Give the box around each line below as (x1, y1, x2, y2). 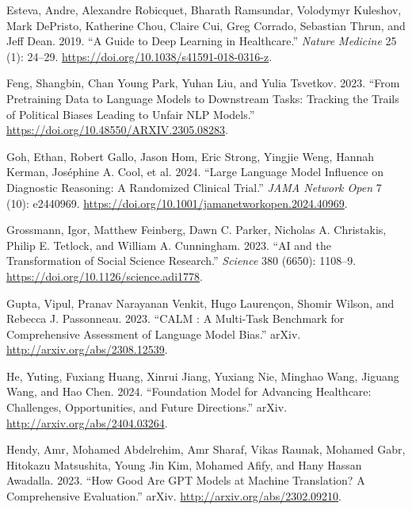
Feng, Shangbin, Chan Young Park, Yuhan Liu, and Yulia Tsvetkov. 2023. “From (6, 75, 400, 91)
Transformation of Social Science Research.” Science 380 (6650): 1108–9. (6, 252, 357, 269)
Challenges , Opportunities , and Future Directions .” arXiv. (6, 399, 288, 416)
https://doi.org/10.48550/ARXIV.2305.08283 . (6, 121, 228, 138)
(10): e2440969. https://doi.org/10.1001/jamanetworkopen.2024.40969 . (6, 194, 348, 211)
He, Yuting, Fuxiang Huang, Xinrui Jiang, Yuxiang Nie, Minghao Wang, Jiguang (6, 367, 399, 384)
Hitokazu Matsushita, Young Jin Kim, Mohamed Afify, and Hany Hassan (6, 456, 362, 473)
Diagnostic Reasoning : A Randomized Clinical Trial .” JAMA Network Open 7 (6, 178, 382, 195)
